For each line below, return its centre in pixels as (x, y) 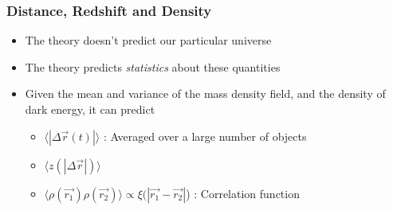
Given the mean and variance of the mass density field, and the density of (205, 93)
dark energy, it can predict (90, 109)
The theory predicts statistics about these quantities (153, 66)
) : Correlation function (243, 193)
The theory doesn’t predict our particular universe (148, 40)
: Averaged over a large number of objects (205, 136)
